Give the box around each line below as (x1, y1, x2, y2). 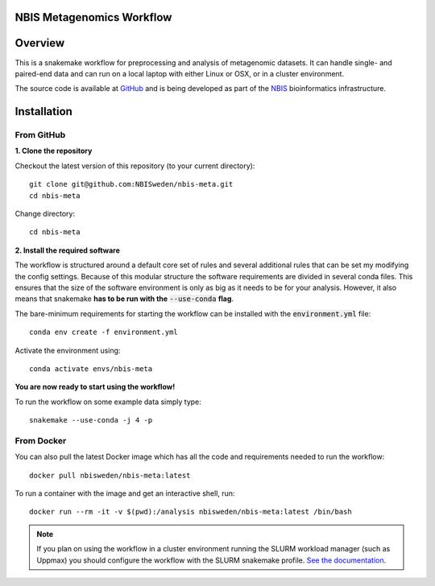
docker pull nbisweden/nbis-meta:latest (29, 471, 191, 480)
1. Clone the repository (14, 146, 93, 156)
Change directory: (14, 209, 76, 219)
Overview (14, 36, 65, 50)
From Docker (14, 435, 67, 446)
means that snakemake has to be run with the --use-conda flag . (14, 294, 234, 303)
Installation (14, 105, 72, 118)
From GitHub (14, 130, 66, 141)
